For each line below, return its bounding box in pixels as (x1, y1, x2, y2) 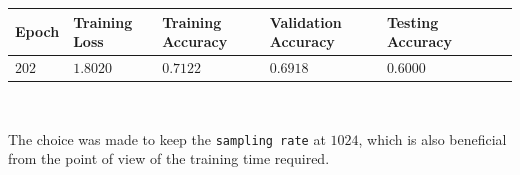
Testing (386, 11, 439, 32)
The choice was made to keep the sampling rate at (8, 128, 326, 149)
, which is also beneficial (358, 128, 507, 149)
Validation (269, 11, 342, 32)
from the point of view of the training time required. (8, 148, 330, 169)
